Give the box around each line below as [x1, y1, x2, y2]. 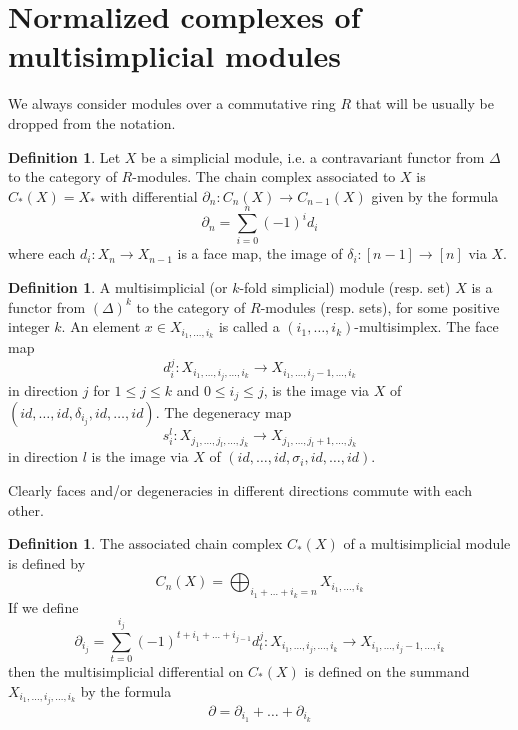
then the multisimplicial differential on [8, 661, 244, 682]
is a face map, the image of [177, 243, 343, 264]
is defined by [8, 552, 86, 573]
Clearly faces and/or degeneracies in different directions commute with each [8, 480, 472, 501]
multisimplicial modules [8, 35, 341, 76]
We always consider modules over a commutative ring [8, 93, 336, 114]
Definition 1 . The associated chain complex [8, 533, 283, 554]
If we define [8, 596, 79, 617]
